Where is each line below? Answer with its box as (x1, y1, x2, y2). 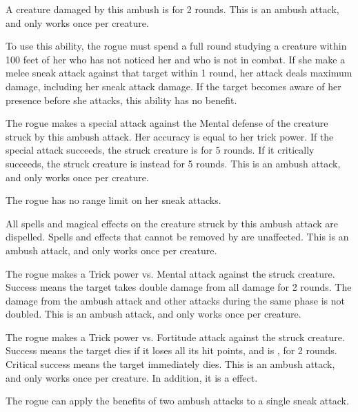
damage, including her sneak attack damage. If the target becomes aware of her (6, 79, 341, 93)
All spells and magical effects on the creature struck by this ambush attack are (6, 216, 339, 230)
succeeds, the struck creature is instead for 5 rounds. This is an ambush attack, (6, 156, 341, 170)
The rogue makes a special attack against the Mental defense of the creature (6, 116, 328, 130)
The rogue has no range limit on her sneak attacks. (6, 193, 221, 207)
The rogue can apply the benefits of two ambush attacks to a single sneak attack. (6, 393, 349, 408)
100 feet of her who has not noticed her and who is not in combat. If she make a (6, 52, 346, 66)
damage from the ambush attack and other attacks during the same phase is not (6, 293, 346, 307)
